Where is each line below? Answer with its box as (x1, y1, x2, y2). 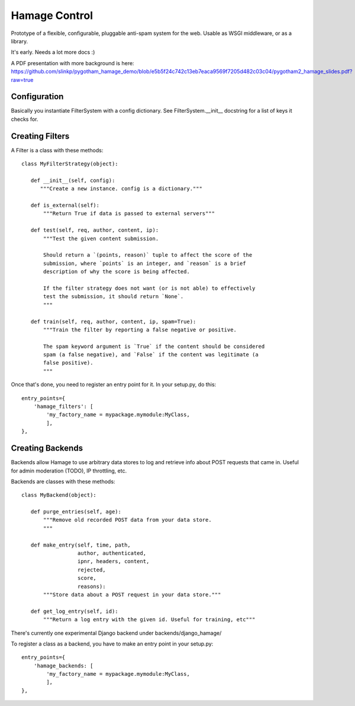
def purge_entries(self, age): (30, 509, 121, 515)
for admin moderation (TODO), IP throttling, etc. (11, 467, 127, 474)
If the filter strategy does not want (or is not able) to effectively (43, 285, 256, 292)
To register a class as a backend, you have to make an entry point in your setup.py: (11, 640, 214, 647)
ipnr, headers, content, (77, 558, 150, 565)
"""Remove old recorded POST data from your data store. (43, 516, 212, 523)
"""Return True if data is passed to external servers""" (43, 210, 215, 217)
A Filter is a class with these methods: (11, 146, 104, 154)
